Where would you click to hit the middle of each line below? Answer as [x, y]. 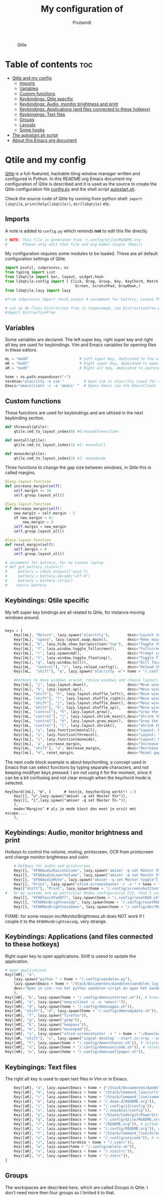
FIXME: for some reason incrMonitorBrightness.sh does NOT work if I [75, 916]
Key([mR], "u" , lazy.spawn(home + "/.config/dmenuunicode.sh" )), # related [84, 1047]
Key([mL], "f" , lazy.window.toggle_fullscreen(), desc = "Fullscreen [88, 649]
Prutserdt [82, 22]
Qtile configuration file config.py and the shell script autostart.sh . [71, 189]
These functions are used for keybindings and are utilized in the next [74, 413]
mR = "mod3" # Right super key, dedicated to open [82, 363]
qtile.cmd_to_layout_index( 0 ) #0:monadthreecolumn [66, 432]
